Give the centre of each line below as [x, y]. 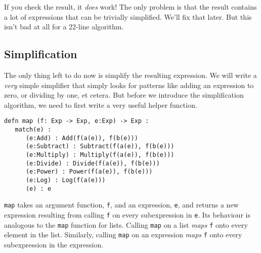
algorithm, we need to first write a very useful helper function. [101, 104]
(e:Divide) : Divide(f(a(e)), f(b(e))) [93, 163]
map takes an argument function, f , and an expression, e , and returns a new [121, 205]
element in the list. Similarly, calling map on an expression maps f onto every [123, 235]
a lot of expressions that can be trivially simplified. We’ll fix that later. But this [128, 16]
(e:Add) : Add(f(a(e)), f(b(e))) [82, 138]
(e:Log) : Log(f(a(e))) [66, 180]
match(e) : [33, 130]
